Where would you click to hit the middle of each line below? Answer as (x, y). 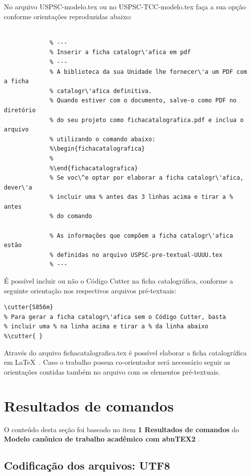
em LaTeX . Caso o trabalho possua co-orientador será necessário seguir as (117, 362)
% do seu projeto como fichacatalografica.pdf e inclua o (147, 120)
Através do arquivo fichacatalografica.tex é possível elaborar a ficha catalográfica (125, 352)
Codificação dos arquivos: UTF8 (87, 465)
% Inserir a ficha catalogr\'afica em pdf (120, 52)
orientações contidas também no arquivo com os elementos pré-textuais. (112, 371)
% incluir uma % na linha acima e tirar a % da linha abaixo (106, 327)
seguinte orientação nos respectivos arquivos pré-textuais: (90, 290)
